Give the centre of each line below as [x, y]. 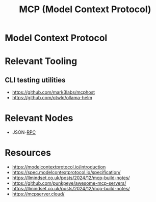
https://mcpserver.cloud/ [38, 194]
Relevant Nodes [39, 118]
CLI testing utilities [35, 80]
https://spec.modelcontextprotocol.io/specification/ [66, 172]
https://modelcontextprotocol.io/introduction [59, 167]
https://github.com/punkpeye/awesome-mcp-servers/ [69, 183]
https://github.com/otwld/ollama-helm [52, 98]
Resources [28, 153]
